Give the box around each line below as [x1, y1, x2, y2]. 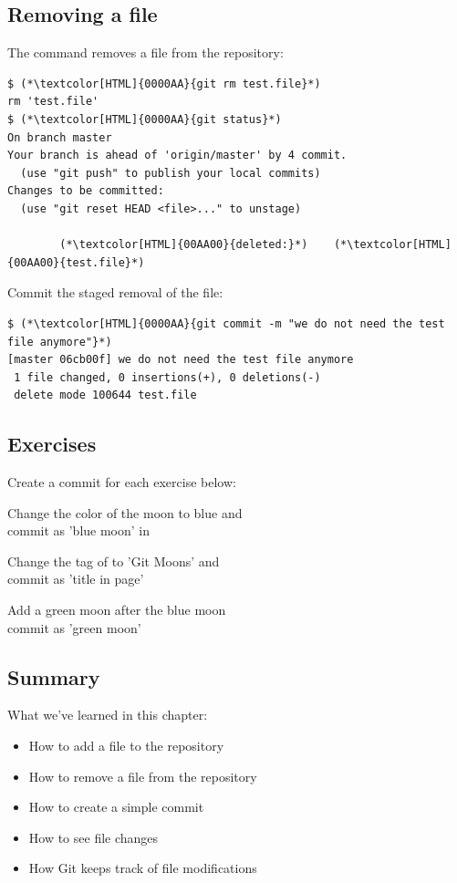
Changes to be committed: [7, 184, 164, 198]
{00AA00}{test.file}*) [7, 255, 145, 269]
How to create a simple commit [28, 797, 204, 816]
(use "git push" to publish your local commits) [20, 166, 321, 180]
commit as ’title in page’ [7, 569, 144, 588]
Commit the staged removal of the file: [7, 283, 223, 302]
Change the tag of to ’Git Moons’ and [7, 551, 220, 570]
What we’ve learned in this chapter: [7, 705, 208, 724]
